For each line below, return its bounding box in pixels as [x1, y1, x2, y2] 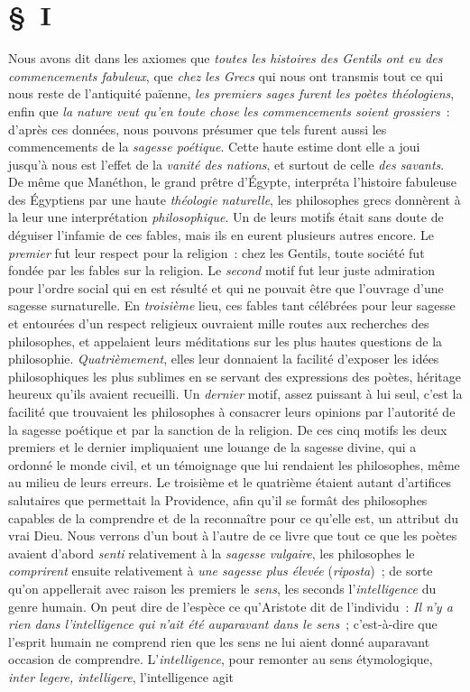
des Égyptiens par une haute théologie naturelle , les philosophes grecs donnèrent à [8, 189, 461, 208]
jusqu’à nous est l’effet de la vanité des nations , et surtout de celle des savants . [8, 154, 445, 173]
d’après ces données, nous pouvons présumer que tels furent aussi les [8, 119, 387, 138]
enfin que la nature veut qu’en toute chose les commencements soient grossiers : [8, 101, 450, 120]
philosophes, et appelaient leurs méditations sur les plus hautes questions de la [8, 331, 443, 350]
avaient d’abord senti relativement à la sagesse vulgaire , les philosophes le [8, 543, 415, 562]
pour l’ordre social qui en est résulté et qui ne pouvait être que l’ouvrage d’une [8, 278, 444, 297]
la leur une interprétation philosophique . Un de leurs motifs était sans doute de [8, 208, 444, 226]
